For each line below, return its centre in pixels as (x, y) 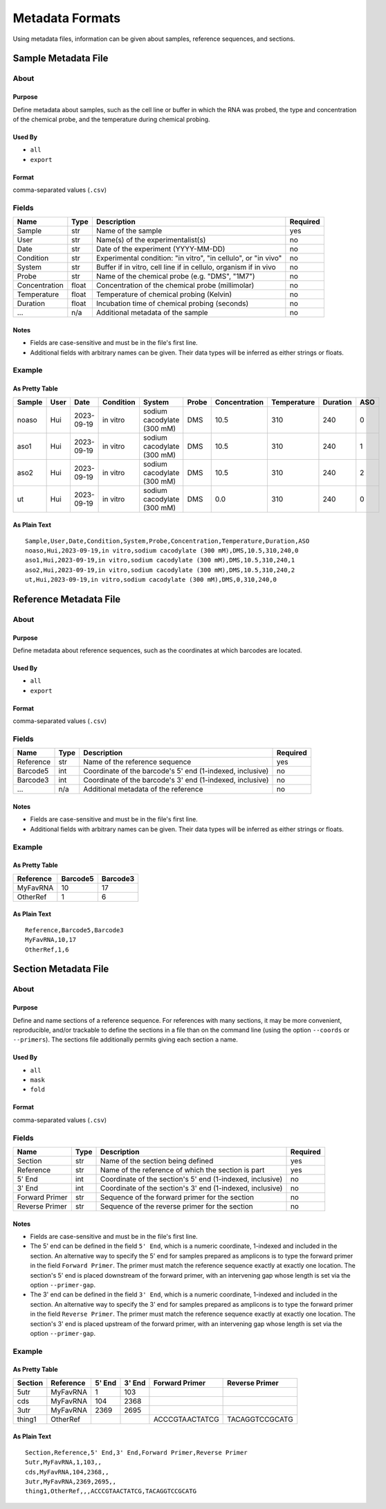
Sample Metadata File (61, 59)
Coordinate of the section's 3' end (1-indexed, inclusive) (191, 1188)
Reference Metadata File (67, 599)
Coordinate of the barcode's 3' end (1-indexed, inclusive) (176, 780)
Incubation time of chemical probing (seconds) (172, 303)
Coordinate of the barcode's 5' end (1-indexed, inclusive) (176, 771)
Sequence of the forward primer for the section (177, 1197)
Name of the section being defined (157, 1161)
